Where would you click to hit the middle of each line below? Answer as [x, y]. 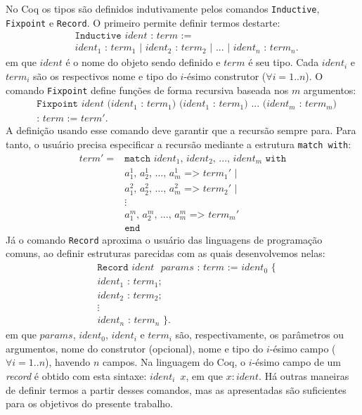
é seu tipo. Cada [284, 62]
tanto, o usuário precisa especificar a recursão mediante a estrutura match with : [179, 144]
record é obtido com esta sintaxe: [76, 375]
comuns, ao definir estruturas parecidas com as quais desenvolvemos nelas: [166, 253]
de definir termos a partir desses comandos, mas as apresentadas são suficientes [176, 389]
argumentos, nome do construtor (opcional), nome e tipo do [135, 348]
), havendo [68, 362]
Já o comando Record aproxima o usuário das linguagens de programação [164, 239]
